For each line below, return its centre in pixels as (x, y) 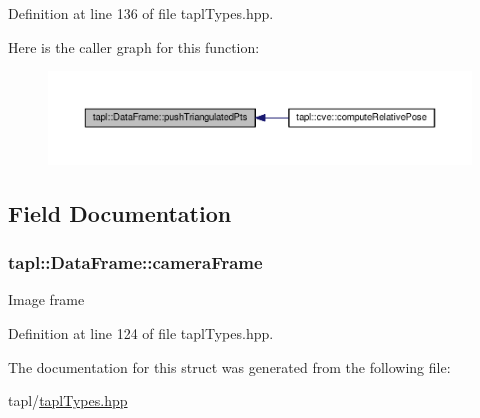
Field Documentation (120, 212)
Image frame (46, 299)
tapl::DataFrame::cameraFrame (135, 262)
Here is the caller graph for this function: (134, 46)
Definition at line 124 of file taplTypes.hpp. (141, 333)
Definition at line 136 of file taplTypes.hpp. (141, 13)
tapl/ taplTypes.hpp (68, 400)
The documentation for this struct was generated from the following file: (229, 366)
